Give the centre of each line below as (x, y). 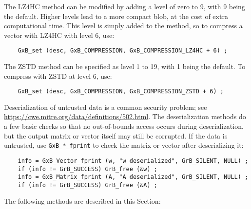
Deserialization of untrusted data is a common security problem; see (106, 107)
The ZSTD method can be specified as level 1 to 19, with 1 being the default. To (125, 66)
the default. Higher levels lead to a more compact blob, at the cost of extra (116, 16)
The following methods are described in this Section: (82, 200)
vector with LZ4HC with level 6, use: (59, 35)
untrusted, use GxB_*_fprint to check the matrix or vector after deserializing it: (124, 145)
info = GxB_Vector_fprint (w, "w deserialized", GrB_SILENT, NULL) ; (133, 161)
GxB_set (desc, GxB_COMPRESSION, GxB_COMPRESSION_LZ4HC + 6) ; (123, 51)
